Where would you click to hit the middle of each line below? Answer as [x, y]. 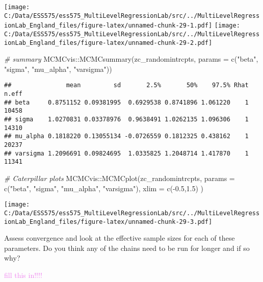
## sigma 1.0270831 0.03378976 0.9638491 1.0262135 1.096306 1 [126, 120]
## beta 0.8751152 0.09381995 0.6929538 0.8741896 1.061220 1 [126, 102]
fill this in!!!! [23, 275]
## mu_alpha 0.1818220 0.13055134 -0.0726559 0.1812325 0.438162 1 [126, 136]
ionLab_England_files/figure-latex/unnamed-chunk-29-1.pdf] [108, 26]
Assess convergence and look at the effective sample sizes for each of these [120, 238]
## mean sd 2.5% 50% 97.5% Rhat [126, 85]
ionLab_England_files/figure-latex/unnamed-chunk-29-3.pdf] [108, 222]
